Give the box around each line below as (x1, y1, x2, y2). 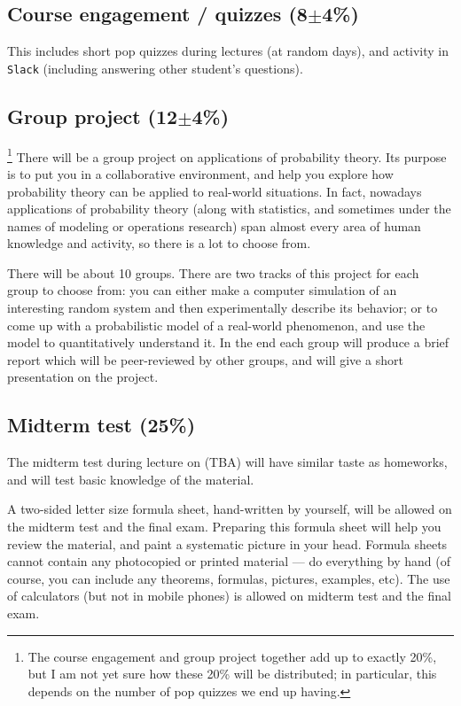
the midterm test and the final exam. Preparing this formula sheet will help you (7, 517, 441, 536)
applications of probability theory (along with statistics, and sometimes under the (7, 199, 451, 218)
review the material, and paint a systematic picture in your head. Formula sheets (7, 534, 448, 553)
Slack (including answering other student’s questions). (7, 58, 303, 77)
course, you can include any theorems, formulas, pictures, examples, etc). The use (7, 569, 450, 587)
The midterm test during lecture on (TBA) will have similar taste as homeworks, (7, 453, 448, 471)
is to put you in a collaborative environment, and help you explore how (7, 164, 394, 182)
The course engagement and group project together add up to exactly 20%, (27, 647, 437, 665)
